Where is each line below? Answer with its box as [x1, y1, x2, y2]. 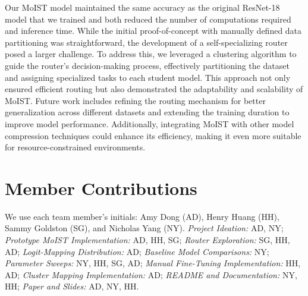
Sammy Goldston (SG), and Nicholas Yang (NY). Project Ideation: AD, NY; [5, 222, 284, 234]
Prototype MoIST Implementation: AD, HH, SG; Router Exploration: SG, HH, [5, 234, 290, 246]
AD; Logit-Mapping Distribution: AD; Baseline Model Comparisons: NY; [5, 245, 269, 257]
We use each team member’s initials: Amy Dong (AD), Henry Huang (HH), [5, 210, 279, 222]
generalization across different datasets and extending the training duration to [5, 106, 290, 118]
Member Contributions [5, 175, 197, 200]
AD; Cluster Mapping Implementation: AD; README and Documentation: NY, [5, 268, 297, 281]
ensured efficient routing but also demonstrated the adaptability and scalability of [5, 83, 303, 95]
